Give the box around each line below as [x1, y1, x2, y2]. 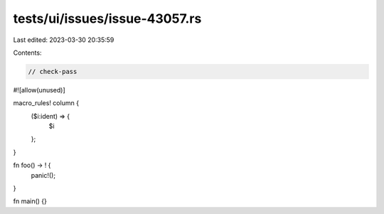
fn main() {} [13, 197, 48, 205]
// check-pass [28, 68, 78, 75]
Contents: [13, 48, 42, 57]
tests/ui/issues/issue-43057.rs [13, 11, 202, 26]
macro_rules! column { [13, 99, 80, 107]
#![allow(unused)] [13, 85, 65, 94]
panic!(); [31, 171, 56, 179]
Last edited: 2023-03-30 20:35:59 [13, 36, 114, 44]
